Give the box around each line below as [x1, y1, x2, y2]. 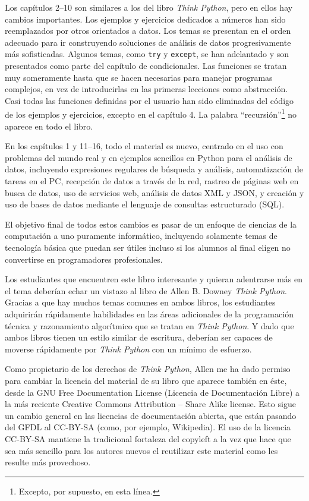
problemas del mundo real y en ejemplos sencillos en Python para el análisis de [5, 151, 292, 163]
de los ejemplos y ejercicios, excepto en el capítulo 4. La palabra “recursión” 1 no [5, 106, 297, 121]
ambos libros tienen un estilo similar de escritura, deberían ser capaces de [5, 331, 273, 344]
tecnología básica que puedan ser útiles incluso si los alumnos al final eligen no [5, 241, 291, 253]
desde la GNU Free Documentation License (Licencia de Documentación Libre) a [5, 386, 300, 398]
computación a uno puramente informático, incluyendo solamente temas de [5, 229, 278, 242]
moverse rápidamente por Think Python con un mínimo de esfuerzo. [5, 342, 252, 355]
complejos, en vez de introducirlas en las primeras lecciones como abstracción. [5, 83, 288, 95]
